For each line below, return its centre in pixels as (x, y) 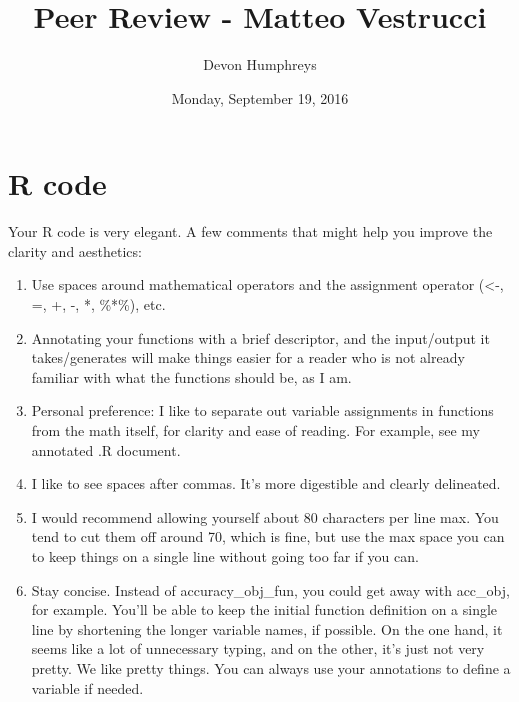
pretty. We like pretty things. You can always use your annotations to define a (271, 667)
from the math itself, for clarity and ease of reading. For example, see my (256, 430)
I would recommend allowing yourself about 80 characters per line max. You (265, 516)
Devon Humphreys (260, 64)
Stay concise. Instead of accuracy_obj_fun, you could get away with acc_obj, (270, 589)
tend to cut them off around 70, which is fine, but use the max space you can (268, 536)
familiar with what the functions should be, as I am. (191, 376)
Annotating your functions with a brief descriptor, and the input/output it (260, 337)
